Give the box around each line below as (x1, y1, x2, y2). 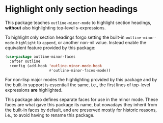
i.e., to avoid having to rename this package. (5, 112, 95, 118)
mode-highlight (5, 40, 36, 45)
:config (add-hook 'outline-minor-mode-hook (9, 63, 102, 68)
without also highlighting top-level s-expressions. (5, 25, 106, 30)
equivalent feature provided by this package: (5, 45, 96, 50)
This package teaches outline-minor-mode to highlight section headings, (5, 20, 152, 25)
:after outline (9, 59, 41, 64)
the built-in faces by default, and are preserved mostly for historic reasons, (5, 107, 157, 113)
